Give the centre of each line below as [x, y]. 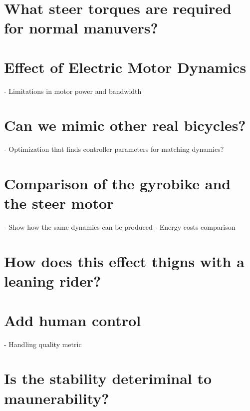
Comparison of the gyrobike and [118, 184]
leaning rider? [53, 281]
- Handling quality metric [43, 344]
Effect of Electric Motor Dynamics [125, 67]
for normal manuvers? [81, 28]
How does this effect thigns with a [124, 261]
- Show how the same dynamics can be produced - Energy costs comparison [120, 227]
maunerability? [57, 398]
